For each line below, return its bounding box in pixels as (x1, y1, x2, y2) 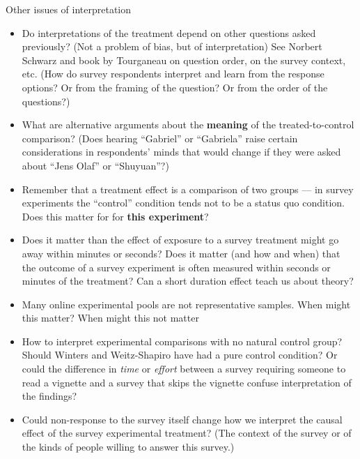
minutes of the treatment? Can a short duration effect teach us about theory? (22, 273, 354, 288)
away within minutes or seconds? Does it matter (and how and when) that (22, 246, 341, 260)
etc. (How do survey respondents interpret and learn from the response (22, 66, 324, 81)
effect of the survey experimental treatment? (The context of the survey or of (22, 426, 352, 440)
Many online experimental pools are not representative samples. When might (22, 296, 351, 311)
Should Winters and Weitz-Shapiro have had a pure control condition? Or (22, 347, 338, 362)
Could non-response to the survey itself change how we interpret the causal (22, 412, 343, 426)
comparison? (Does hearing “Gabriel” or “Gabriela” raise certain (22, 130, 298, 145)
